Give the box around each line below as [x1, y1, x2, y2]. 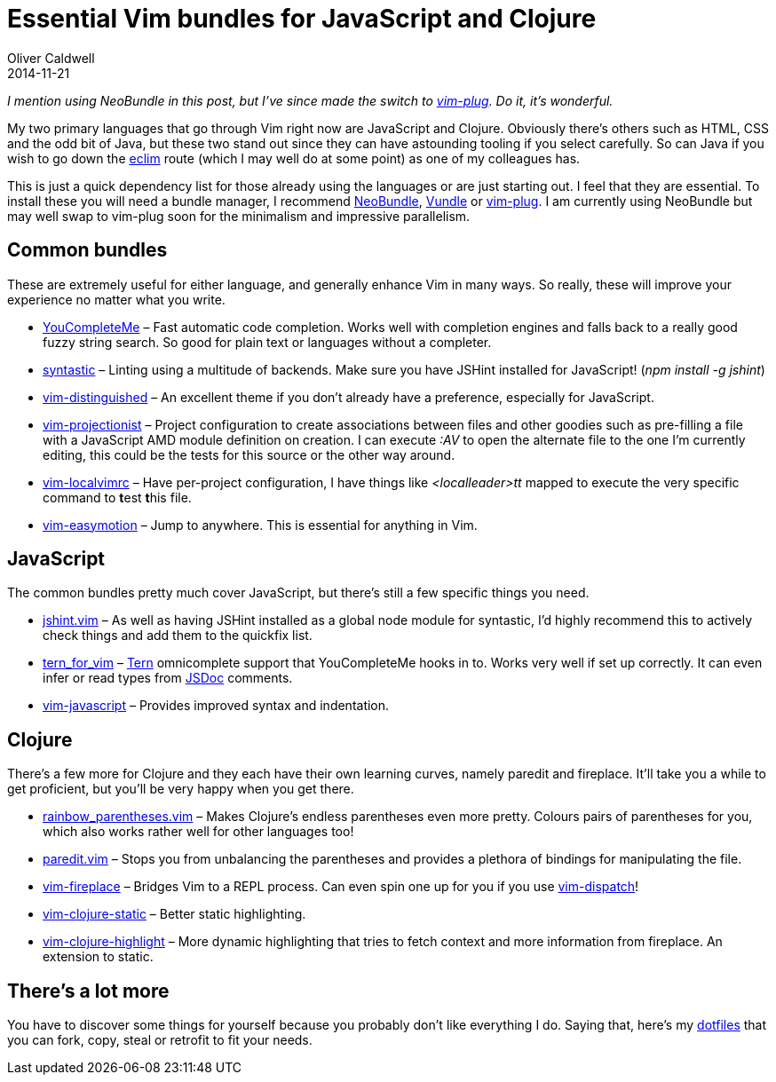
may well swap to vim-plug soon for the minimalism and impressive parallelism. [7, 208, 471, 224]
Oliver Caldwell [7, 50, 95, 66]
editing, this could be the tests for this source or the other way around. [43, 446, 455, 462]
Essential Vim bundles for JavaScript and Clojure [7, 4, 597, 34]
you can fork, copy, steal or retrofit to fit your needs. [7, 1032, 313, 1048]
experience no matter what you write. [7, 291, 226, 307]
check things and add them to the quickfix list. [43, 628, 313, 644]
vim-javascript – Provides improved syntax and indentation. [43, 698, 390, 714]
